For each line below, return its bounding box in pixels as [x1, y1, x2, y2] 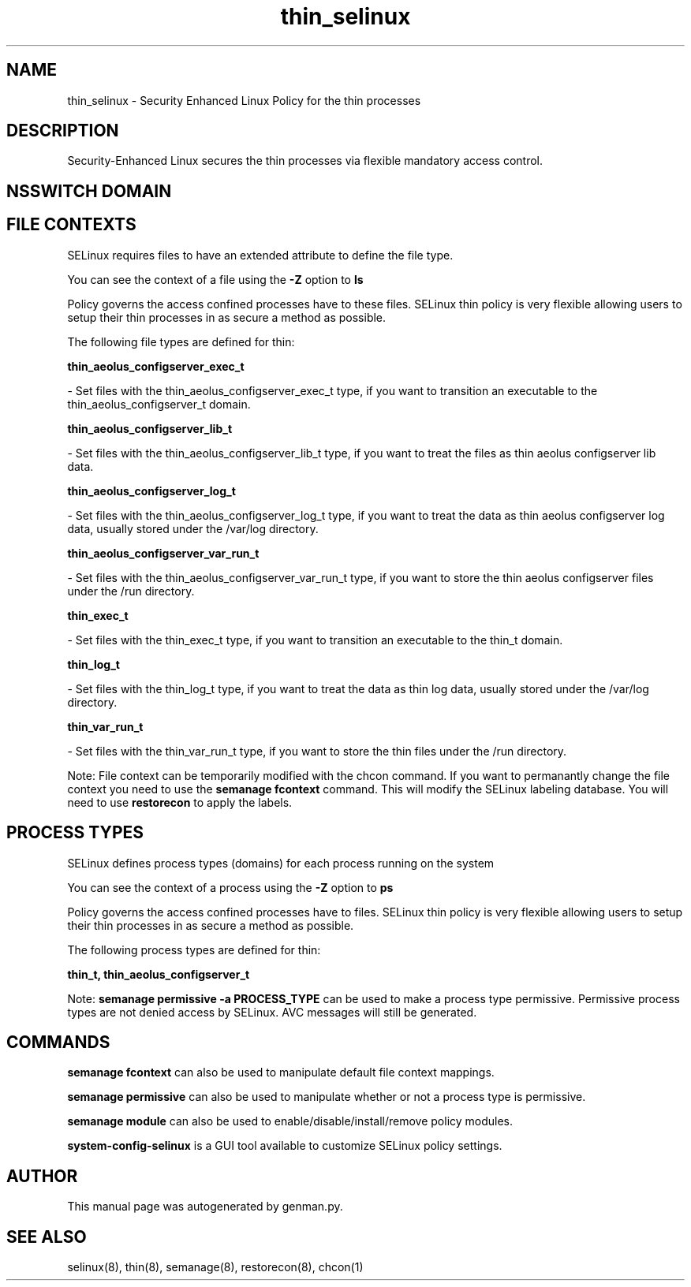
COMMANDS [6, 1031, 110, 1052]
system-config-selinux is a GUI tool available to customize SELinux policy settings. [67, 1139, 502, 1153]
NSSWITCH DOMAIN [6, 181, 172, 201]
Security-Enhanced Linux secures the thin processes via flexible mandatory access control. [67, 154, 543, 168]
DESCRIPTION [6, 121, 119, 141]
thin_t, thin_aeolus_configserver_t [67, 967, 250, 981]
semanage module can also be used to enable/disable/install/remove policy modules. [67, 1114, 514, 1128]
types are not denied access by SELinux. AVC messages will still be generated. [67, 1005, 477, 1019]
